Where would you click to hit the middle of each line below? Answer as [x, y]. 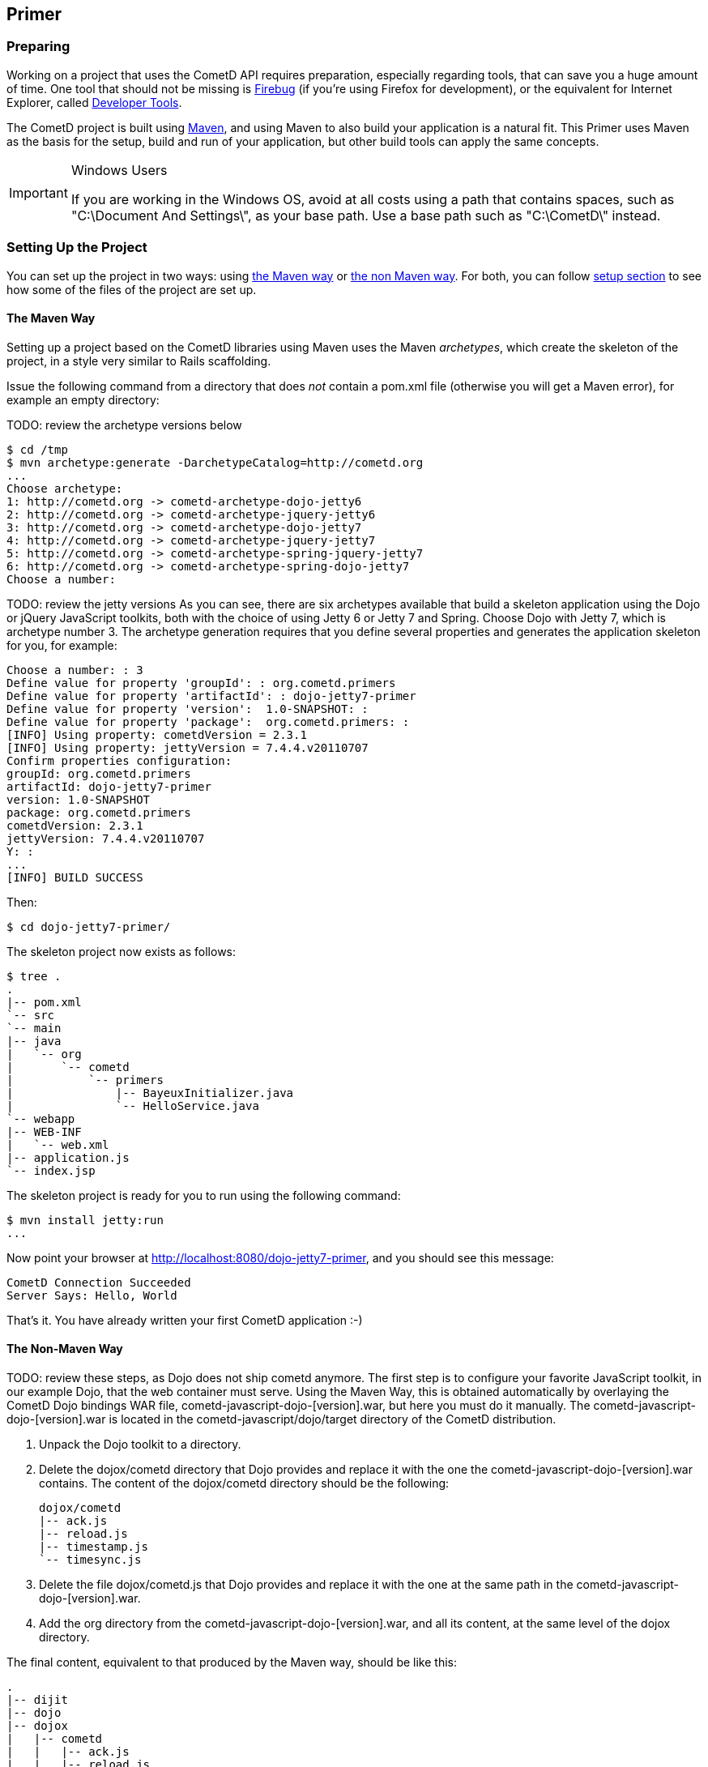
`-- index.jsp [51, 1170]
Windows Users [119, 170]
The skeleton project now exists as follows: [122, 951]
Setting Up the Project [77, 248]
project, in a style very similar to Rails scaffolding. [139, 361]
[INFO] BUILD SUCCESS [75, 877]
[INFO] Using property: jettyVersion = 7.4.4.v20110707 [188, 747]
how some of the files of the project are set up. [132, 289]
